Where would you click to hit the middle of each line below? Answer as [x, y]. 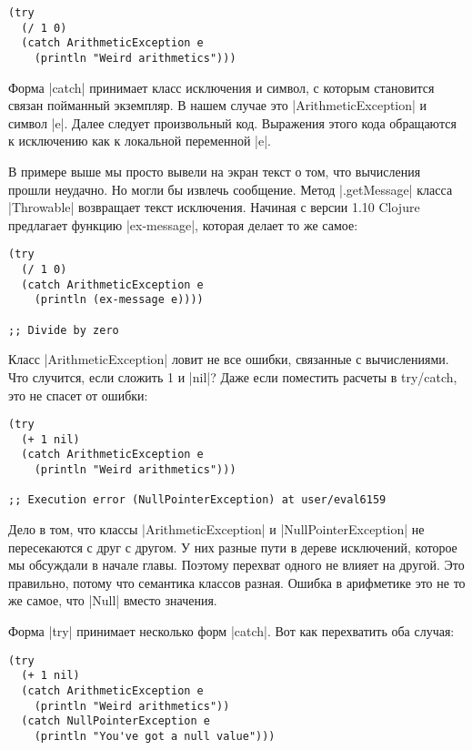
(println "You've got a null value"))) [155, 736]
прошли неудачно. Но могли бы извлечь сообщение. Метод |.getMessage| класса [231, 189]
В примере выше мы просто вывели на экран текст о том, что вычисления [215, 171]
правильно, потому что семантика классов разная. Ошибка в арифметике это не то [237, 582]
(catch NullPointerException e [115, 721]
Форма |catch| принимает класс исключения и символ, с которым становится [221, 87]
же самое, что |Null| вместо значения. [113, 600]
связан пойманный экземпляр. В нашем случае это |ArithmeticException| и [218, 105]
